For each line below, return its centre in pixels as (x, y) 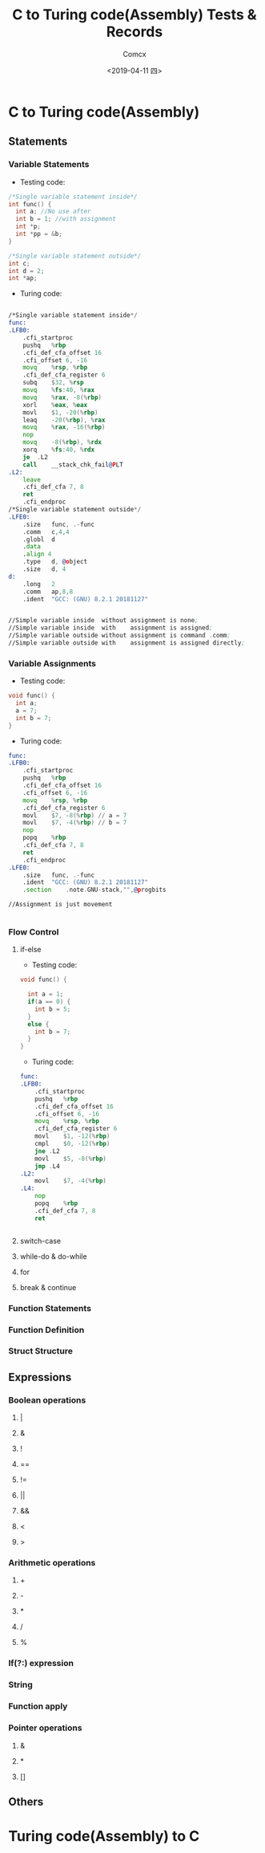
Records (135, 32)
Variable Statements (49, 165)
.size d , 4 (44, 569)
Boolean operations (47, 1400)
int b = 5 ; (53, 1009)
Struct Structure (41, 1351)
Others (26, 1801)
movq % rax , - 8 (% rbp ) (62, 397)
